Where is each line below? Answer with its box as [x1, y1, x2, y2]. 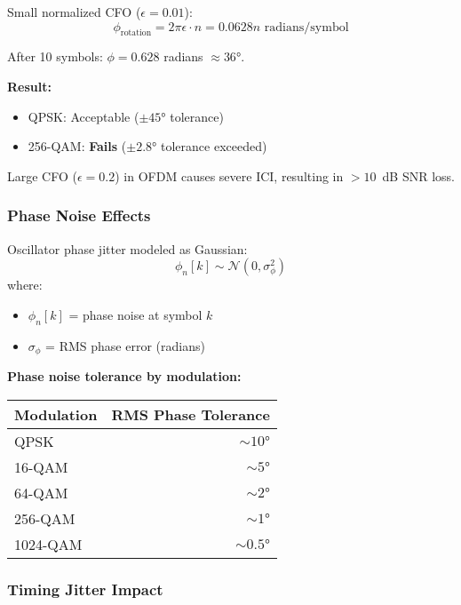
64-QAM [14, 482, 68, 503]
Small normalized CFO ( [7, 3, 141, 20]
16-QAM [14, 456, 68, 477]
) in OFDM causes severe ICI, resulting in [115, 166, 344, 185]
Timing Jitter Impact [7, 577, 163, 600]
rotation [120, 28, 152, 38]
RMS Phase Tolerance [111, 403, 270, 425]
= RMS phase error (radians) [45, 336, 205, 354]
